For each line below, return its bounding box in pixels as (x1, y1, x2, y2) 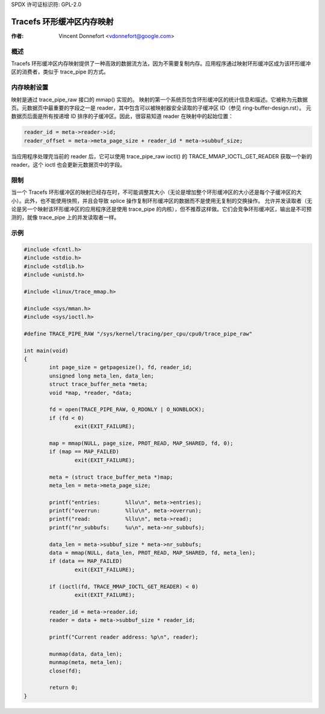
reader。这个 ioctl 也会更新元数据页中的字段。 (11, 161, 126, 169)
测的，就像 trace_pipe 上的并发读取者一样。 (11, 214, 120, 221)
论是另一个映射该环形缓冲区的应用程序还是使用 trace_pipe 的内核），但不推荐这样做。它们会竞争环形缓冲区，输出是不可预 (11, 205, 312, 213)
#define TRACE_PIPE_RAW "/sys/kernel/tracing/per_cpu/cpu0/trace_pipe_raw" (23, 330, 253, 337)
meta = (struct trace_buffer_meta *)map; (49, 473, 173, 480)
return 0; (49, 684, 78, 691)
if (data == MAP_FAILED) (49, 557, 123, 565)
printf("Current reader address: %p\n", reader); (49, 633, 199, 641)
